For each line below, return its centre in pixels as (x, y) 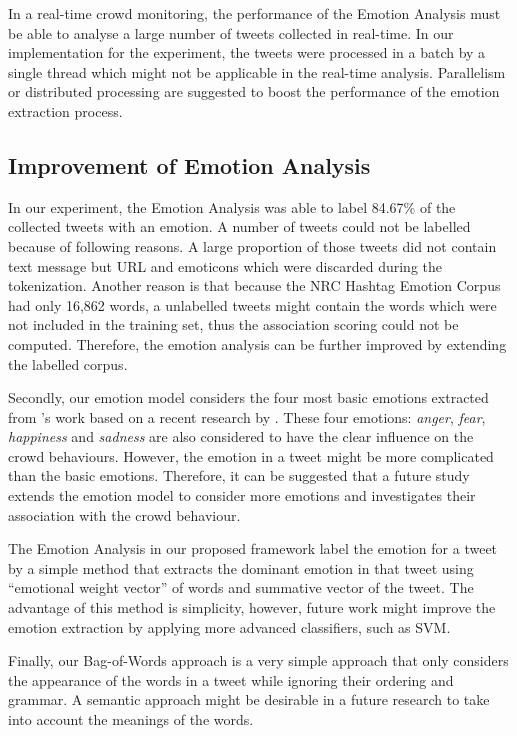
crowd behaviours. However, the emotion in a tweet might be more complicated (251, 455)
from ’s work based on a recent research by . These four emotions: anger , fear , (247, 416)
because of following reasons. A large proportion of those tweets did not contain (252, 245)
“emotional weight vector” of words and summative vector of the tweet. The (241, 587)
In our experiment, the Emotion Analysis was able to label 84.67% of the (232, 206)
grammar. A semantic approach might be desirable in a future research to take (249, 699)
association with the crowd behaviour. (124, 514)
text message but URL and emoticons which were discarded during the (225, 265)
